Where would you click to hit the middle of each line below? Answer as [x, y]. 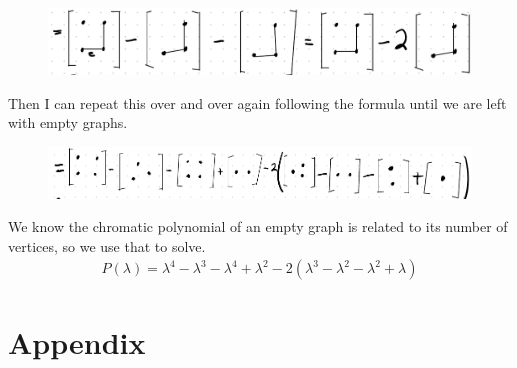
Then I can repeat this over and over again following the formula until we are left [257, 102]
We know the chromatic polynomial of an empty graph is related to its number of [258, 226]
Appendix [77, 341]
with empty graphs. [68, 122]
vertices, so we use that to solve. [107, 245]
